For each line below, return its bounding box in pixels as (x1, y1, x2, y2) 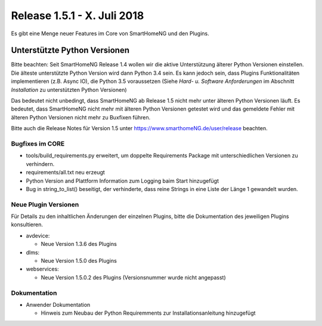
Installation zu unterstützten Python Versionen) (11, 86, 128, 93)
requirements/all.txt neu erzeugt (26, 169, 106, 176)
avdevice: (26, 232, 50, 239)
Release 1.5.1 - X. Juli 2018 (11, 9, 144, 22)
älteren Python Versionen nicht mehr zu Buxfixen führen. (11, 113, 151, 121)
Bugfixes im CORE (11, 139, 65, 147)
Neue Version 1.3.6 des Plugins (41, 241, 117, 248)
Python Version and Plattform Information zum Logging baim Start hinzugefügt (26, 177, 219, 184)
